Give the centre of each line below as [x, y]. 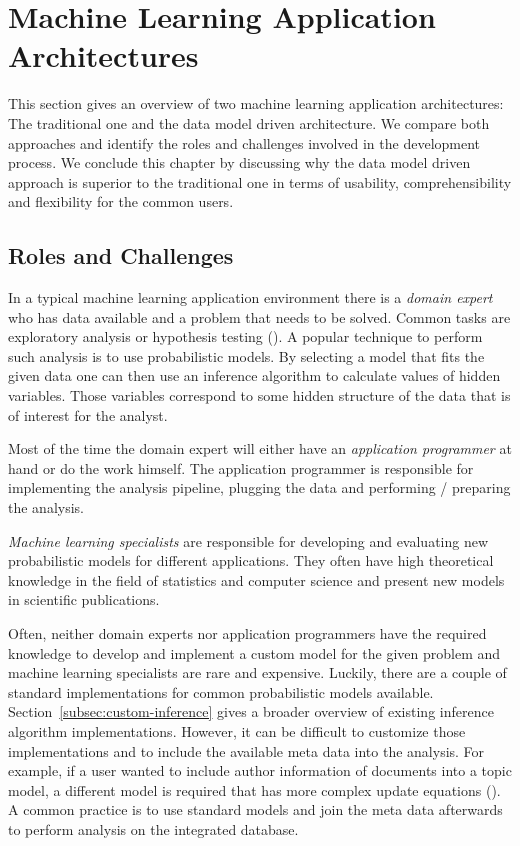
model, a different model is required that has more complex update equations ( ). [254, 789]
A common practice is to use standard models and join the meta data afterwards [255, 809]
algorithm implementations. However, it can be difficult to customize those [237, 730]
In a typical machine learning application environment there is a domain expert [250, 297]
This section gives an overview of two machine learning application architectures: [256, 103]
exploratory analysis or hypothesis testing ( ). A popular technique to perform [245, 336]
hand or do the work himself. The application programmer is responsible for [241, 467]
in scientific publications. [84, 599]
